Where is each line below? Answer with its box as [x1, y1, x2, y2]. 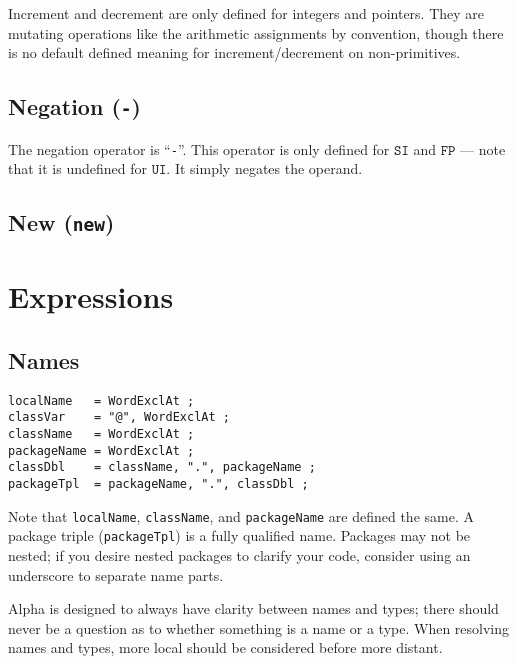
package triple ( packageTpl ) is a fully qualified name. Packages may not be [8, 525, 471, 546]
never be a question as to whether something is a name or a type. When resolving [8, 617, 510, 638]
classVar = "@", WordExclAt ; [8, 410, 230, 425]
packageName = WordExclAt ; [8, 443, 195, 458]
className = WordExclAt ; [8, 427, 195, 442]
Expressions [8, 276, 174, 317]
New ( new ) [8, 207, 115, 238]
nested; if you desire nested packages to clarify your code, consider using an [8, 545, 471, 565]
